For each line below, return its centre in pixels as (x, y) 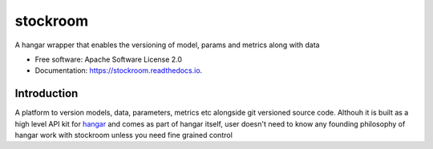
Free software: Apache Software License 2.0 (109, 59)
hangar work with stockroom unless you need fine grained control (123, 135)
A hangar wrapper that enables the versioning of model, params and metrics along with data (167, 45)
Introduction (47, 93)
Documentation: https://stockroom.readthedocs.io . (119, 70)
